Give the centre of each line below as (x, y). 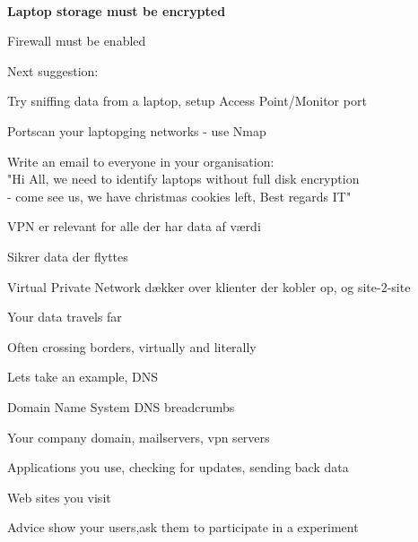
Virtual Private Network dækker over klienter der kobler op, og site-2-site (209, 286)
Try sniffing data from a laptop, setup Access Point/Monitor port (187, 101)
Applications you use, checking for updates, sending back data (178, 467)
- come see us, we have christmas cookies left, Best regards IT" (179, 196)
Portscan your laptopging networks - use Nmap (137, 130)
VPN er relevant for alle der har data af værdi (134, 226)
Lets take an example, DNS (83, 377)
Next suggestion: (53, 70)
